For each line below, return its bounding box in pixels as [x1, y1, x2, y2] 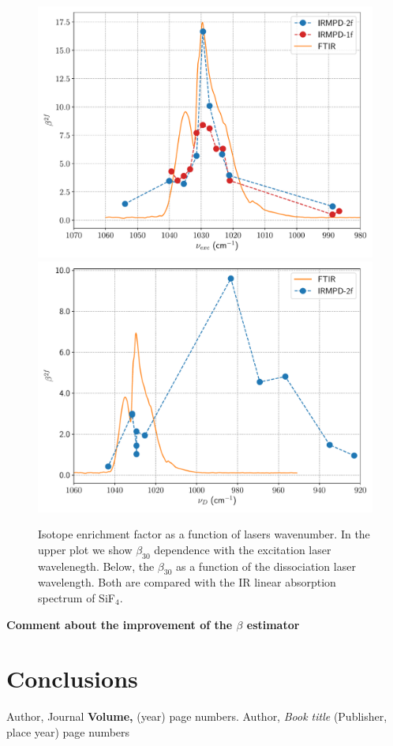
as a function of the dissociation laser [176, 557, 356, 574]
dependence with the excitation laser [154, 541, 331, 557]
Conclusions [6, 662, 138, 695]
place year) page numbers [6, 723, 130, 740]
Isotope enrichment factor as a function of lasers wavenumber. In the [38, 526, 370, 542]
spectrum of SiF [38, 589, 115, 605]
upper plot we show [38, 541, 133, 557]
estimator [246, 616, 300, 632]
